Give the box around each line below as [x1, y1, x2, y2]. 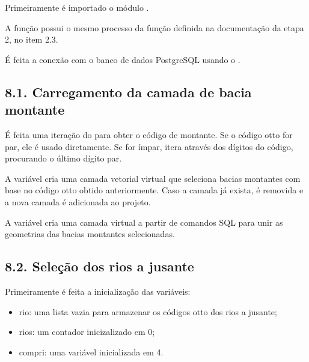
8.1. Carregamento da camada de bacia [5, 82, 252, 101]
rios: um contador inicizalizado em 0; [19, 325, 155, 338]
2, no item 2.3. [5, 33, 58, 46]
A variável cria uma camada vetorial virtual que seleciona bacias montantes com [5, 172, 301, 184]
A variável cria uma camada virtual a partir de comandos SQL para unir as [5, 216, 283, 228]
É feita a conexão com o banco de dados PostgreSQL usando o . [5, 53, 240, 65]
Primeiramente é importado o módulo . [5, 1, 149, 13]
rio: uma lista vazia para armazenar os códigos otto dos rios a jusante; [19, 305, 277, 318]
